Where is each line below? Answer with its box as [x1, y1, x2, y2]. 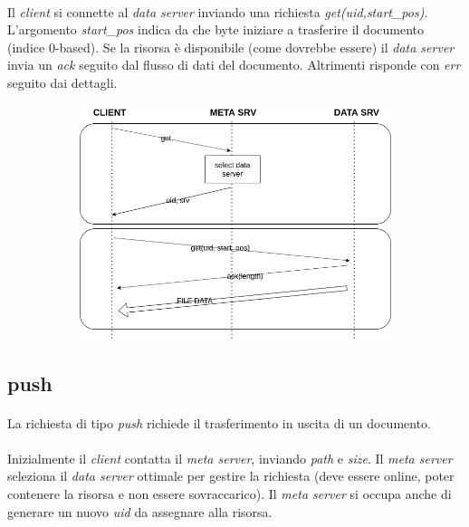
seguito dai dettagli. [7, 72, 118, 91]
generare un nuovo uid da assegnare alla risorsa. [7, 502, 273, 521]
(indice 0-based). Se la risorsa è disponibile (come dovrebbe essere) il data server [7, 37, 455, 56]
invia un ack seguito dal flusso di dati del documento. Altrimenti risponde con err [7, 55, 461, 74]
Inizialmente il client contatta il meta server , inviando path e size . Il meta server [7, 448, 453, 467]
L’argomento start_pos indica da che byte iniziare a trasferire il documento [7, 20, 424, 39]
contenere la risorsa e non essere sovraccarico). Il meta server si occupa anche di [7, 484, 452, 503]
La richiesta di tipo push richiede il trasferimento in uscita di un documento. [7, 413, 431, 432]
